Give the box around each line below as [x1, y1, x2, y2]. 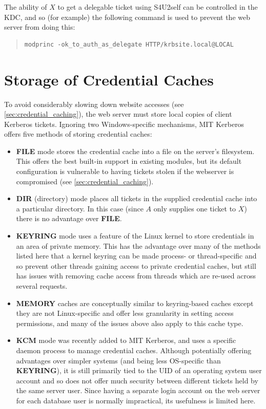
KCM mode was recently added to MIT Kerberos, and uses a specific [16, 335, 236, 346]
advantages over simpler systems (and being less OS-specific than [16, 355, 221, 365]
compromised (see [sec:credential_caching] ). [16, 176, 154, 186]
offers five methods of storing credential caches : [4, 128, 152, 139]
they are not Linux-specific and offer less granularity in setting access [16, 308, 234, 318]
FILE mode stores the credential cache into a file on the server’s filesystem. [16, 145, 255, 156]
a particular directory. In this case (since [16, 203, 144, 213]
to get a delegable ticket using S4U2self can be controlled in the [57, 2, 258, 12]
